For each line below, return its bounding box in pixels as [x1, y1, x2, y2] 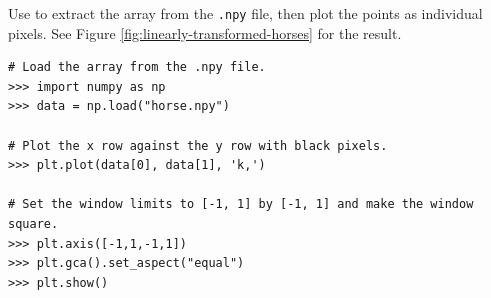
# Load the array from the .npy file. [8, 60, 266, 75]
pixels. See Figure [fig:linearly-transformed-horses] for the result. [8, 22, 402, 43]
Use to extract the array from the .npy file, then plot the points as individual [8, 3, 483, 23]
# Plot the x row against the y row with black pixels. [8, 138, 388, 153]
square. [8, 217, 59, 231]
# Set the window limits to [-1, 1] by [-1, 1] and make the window [8, 197, 474, 212]
